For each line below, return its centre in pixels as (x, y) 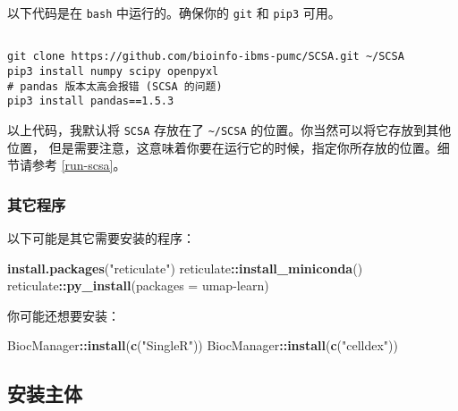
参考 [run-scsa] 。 (79, 165)
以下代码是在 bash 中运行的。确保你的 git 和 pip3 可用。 (174, 13)
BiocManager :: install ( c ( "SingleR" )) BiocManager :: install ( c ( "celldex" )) (203, 345)
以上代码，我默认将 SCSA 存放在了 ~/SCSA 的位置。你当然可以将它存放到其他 (229, 129)
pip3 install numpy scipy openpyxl (113, 71)
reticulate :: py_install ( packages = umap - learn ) (138, 285)
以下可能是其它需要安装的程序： (101, 238)
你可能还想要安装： (64, 315)
